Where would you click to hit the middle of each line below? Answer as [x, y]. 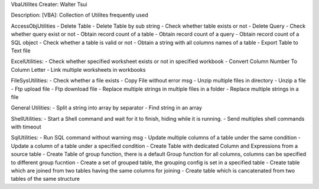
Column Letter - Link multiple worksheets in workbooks [78, 69]
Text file [21, 51]
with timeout [26, 127]
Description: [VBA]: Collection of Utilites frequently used [79, 15]
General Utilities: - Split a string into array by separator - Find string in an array [106, 108]
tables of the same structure [45, 179]
